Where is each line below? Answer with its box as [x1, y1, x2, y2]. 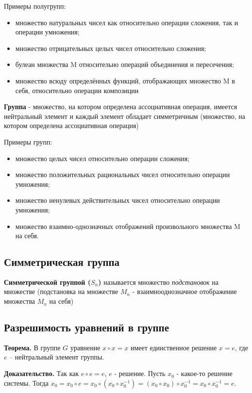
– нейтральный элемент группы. [9, 352, 104, 362]
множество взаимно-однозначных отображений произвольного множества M [15, 221, 240, 231]
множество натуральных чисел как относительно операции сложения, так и [15, 17, 238, 27]
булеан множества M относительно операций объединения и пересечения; [15, 59, 234, 69]
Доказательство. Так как [4, 368, 79, 378]
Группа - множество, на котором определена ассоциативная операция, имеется [4, 101, 237, 112]
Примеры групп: [4, 136, 52, 147]
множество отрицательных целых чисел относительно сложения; [15, 43, 206, 53]
